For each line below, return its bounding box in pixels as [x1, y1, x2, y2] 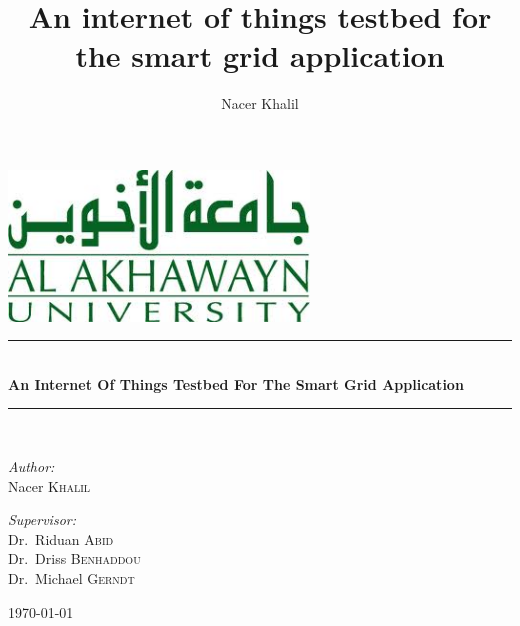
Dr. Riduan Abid [8, 528, 114, 549]
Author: [8, 455, 55, 476]
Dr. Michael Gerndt [8, 567, 135, 588]
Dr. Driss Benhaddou [8, 548, 141, 569]
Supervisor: [8, 509, 76, 530]
